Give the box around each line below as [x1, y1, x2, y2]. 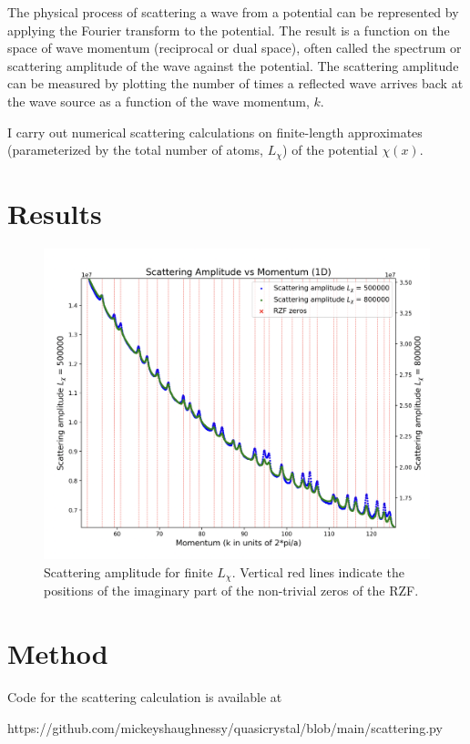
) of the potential [282, 140, 378, 159]
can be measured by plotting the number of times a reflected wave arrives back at [7, 74, 464, 93]
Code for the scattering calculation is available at [7, 688, 282, 707]
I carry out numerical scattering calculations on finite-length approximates [7, 122, 423, 141]
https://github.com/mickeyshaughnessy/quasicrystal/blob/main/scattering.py [7, 718, 443, 737]
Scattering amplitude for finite [44, 562, 213, 581]
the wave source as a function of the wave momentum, [7, 91, 310, 110]
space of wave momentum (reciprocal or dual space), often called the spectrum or [7, 38, 462, 57]
